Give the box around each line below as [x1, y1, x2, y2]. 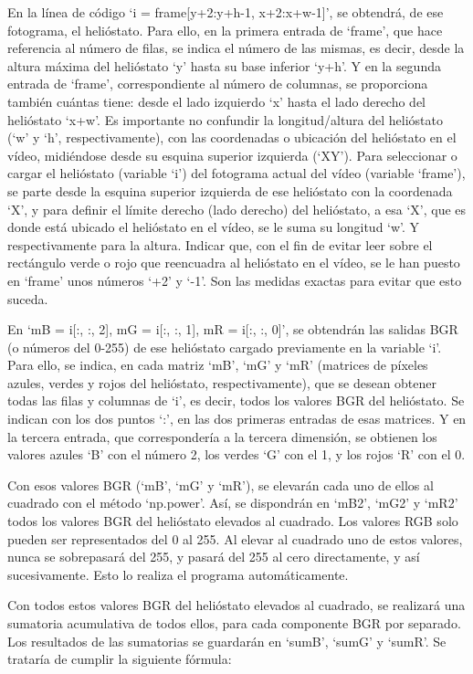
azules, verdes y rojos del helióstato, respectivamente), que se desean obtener [7, 373, 437, 392]
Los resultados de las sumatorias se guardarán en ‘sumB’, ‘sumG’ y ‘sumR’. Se [7, 631, 447, 650]
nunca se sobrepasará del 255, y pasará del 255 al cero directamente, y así [7, 547, 420, 566]
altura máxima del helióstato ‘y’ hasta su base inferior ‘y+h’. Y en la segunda [7, 56, 441, 75]
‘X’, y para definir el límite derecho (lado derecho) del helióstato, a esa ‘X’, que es [7, 199, 467, 218]
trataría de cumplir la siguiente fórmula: [7, 649, 232, 669]
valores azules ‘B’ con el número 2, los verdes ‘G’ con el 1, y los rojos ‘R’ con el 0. [7, 445, 466, 464]
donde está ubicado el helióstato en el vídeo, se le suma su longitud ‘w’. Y [7, 217, 420, 237]
